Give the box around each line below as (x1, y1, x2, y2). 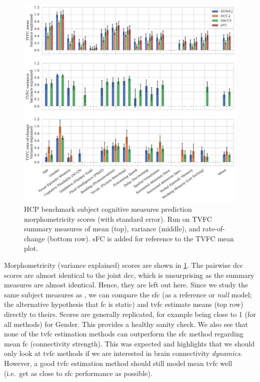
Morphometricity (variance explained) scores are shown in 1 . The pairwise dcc (4, 259, 243, 270)
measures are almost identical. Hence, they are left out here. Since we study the (4, 279, 248, 290)
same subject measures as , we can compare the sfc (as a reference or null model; (4, 289, 252, 299)
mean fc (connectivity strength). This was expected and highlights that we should (4, 338, 254, 348)
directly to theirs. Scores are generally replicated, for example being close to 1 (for (4, 308, 256, 319)
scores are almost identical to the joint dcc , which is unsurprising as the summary (4, 269, 254, 280)
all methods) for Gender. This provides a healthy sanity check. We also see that (4, 318, 248, 329)
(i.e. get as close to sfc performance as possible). (4, 367, 152, 378)
